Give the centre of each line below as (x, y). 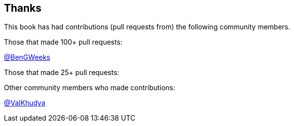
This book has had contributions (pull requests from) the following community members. (147, 27)
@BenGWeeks (27, 57)
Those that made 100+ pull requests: (63, 42)
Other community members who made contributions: (90, 88)
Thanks (23, 8)
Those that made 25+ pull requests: (62, 73)
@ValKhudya (25, 103)
